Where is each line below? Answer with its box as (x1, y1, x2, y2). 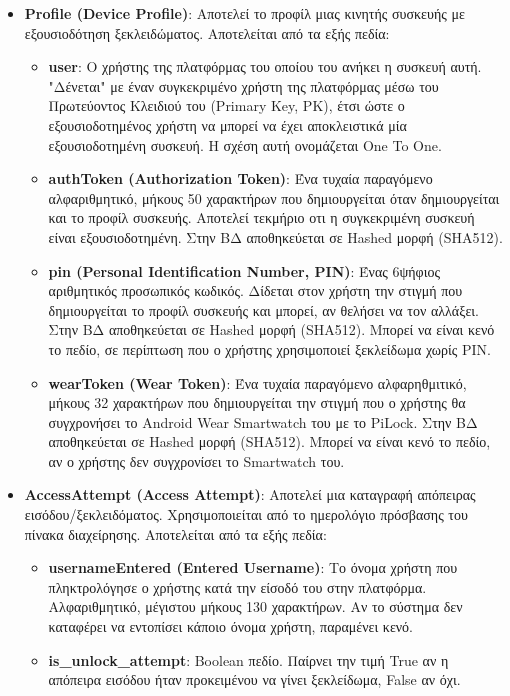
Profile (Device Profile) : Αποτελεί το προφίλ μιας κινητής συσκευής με (24, 3, 465, 23)
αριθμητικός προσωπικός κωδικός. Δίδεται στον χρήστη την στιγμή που (48, 280, 463, 301)
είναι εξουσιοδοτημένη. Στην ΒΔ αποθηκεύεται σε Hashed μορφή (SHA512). (48, 226, 503, 247)
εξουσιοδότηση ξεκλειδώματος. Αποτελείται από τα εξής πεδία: (24, 22, 390, 43)
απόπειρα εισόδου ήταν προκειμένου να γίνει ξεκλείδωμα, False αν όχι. (48, 669, 461, 690)
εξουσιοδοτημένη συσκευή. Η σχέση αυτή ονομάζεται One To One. (48, 134, 442, 155)
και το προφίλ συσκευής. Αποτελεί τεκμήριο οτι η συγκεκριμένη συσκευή (48, 207, 475, 228)
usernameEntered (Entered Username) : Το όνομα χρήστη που (48, 557, 458, 578)
